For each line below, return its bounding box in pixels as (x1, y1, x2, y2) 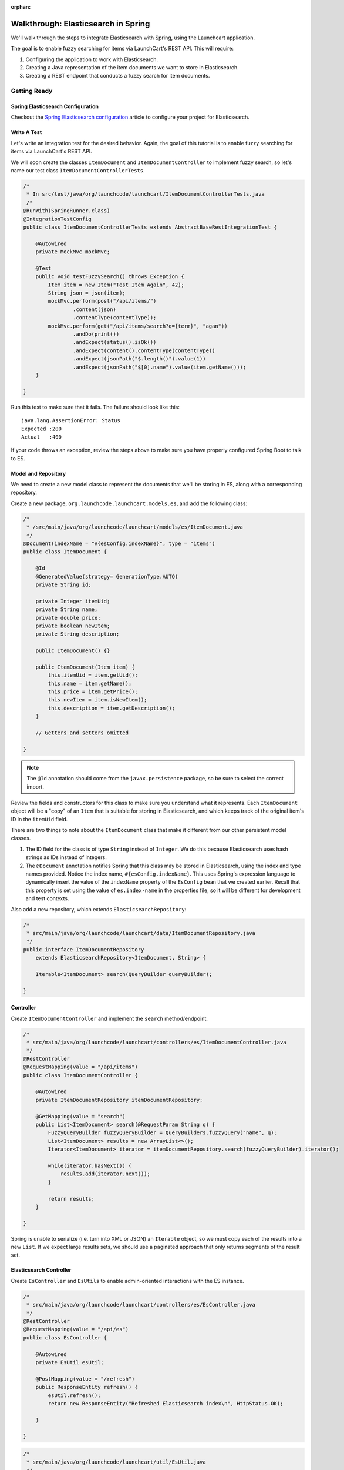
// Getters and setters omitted (35, 729, 129, 736)
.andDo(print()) (72, 331, 120, 338)
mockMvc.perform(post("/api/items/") (48, 298, 157, 305)
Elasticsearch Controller (11, 1267, 72, 1274)
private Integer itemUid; (35, 597, 110, 604)
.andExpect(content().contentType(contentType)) (72, 347, 215, 354)
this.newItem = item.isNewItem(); (48, 697, 147, 703)
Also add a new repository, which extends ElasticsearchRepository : (11, 906, 187, 913)
